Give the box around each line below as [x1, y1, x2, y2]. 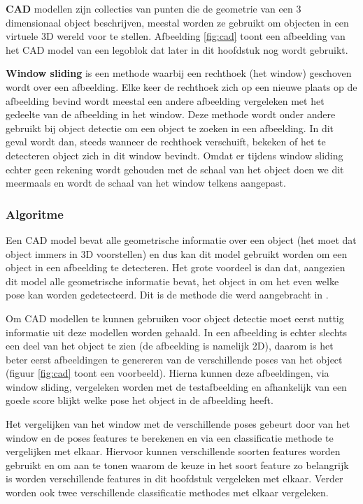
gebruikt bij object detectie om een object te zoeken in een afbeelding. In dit [6, 120, 334, 135]
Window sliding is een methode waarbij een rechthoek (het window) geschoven [6, 66, 352, 80]
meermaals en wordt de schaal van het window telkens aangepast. [6, 175, 286, 190]
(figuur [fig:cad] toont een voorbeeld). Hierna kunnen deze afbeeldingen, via [6, 366, 329, 380]
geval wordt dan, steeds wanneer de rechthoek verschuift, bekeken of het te [6, 134, 326, 149]
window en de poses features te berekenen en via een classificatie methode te [6, 430, 334, 445]
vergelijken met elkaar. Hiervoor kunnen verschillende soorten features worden [6, 444, 341, 459]
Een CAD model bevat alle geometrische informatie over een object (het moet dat [6, 232, 357, 247]
